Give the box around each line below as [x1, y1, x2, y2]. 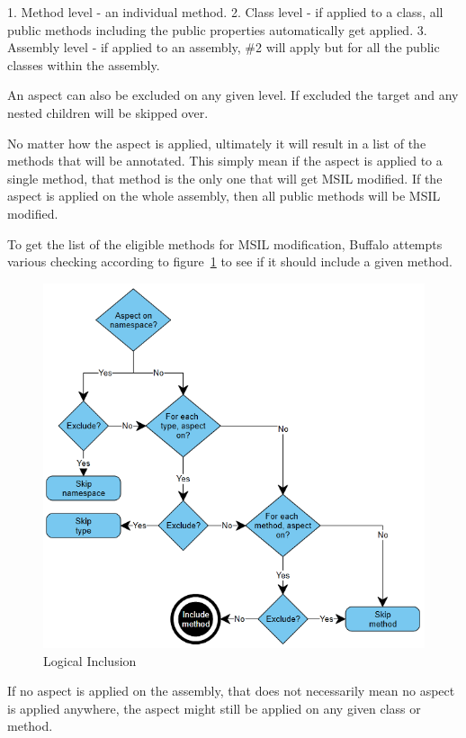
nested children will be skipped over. [7, 103, 209, 121]
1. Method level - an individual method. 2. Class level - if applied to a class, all [7, 3, 444, 21]
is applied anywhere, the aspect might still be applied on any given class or [7, 698, 421, 717]
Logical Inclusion [43, 651, 137, 670]
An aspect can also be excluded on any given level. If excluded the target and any [7, 85, 459, 104]
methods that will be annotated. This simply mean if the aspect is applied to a [7, 151, 443, 170]
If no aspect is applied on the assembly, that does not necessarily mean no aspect [7, 681, 455, 700]
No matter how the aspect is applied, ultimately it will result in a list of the [7, 133, 426, 152]
